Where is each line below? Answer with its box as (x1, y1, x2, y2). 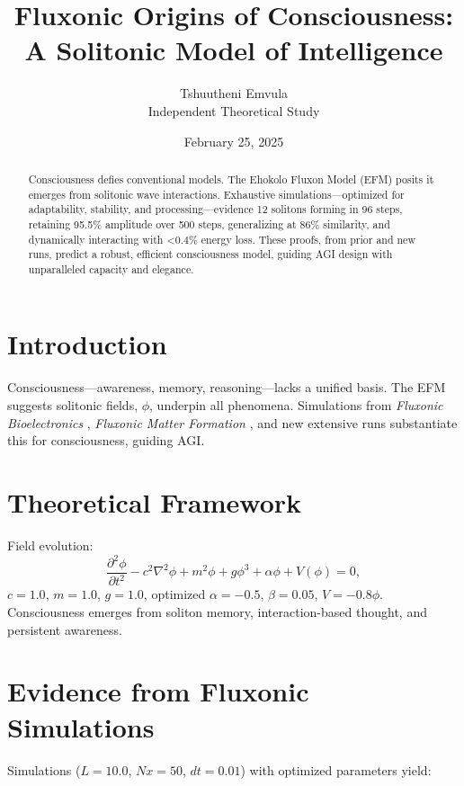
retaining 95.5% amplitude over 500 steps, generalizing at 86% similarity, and (28, 216, 390, 231)
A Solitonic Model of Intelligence (24, 31, 443, 68)
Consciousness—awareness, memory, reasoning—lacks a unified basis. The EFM (7, 378, 446, 397)
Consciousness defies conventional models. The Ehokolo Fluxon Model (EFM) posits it (28, 171, 434, 186)
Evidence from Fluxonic (7, 673, 309, 710)
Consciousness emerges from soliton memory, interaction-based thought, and (7, 603, 427, 621)
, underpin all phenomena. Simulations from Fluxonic (149, 396, 443, 415)
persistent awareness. (7, 620, 122, 639)
